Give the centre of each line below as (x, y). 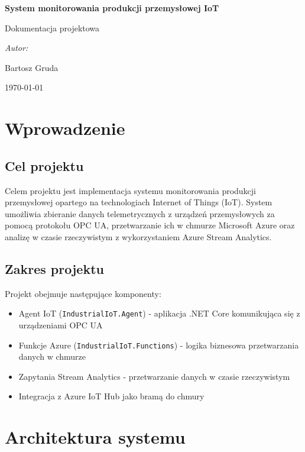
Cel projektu (44, 165)
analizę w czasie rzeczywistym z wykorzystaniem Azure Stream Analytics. (138, 236)
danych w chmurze (52, 356)
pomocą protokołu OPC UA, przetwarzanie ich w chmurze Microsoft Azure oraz (150, 225)
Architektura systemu (95, 437)
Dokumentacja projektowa (52, 28)
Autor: (17, 48)
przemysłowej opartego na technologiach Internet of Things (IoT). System (139, 202)
